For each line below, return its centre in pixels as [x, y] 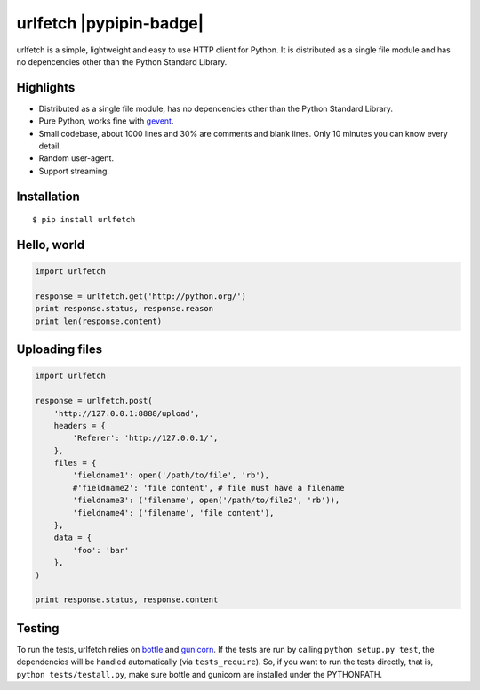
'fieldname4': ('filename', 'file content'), [173, 513]
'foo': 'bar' [101, 550]
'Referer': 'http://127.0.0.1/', [145, 438]
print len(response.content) [99, 321]
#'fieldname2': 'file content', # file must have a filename [208, 488]
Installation [48, 196]
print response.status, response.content [127, 600]
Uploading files [60, 350]
